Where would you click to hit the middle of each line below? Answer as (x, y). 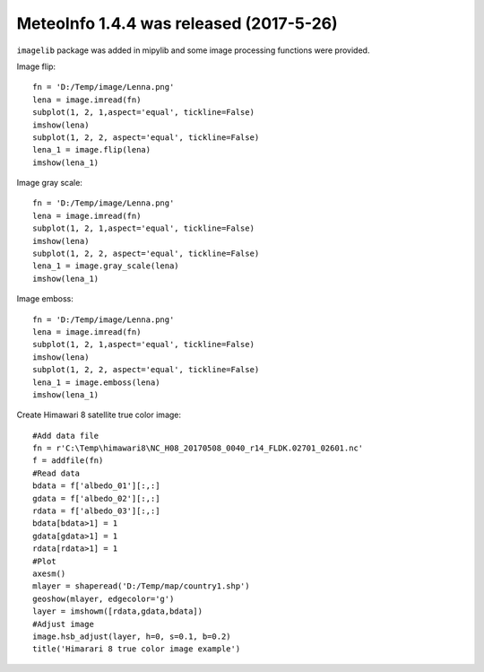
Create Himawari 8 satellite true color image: (99, 415)
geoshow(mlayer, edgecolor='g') (104, 598)
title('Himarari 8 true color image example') (137, 649)
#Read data (56, 473)
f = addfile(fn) (68, 461)
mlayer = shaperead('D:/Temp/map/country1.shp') (141, 586)
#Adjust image (63, 624)
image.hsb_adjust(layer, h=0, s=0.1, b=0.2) (132, 636)
